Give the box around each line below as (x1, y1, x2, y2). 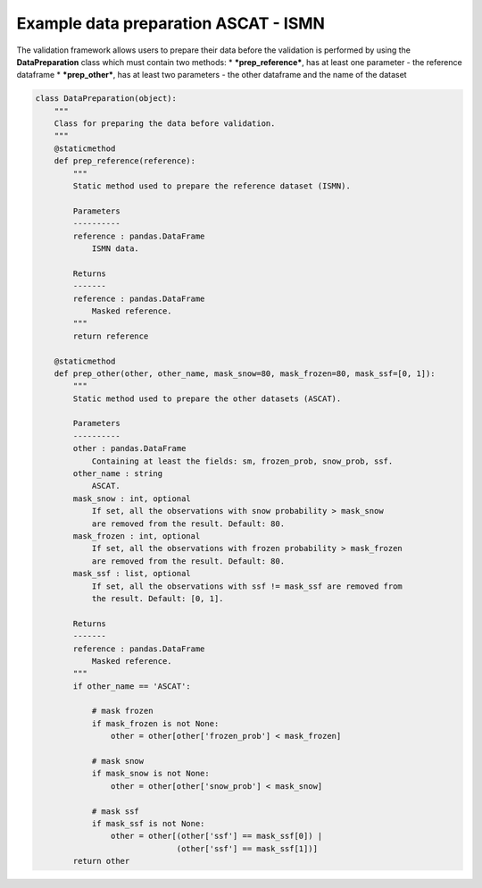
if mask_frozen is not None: (91, 718, 220, 728)
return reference (72, 331, 149, 341)
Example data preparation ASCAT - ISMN (16, 13, 326, 33)
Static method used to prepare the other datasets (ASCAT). (72, 393, 342, 404)
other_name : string (72, 469, 163, 479)
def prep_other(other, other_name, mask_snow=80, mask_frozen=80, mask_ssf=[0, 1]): (54, 368, 436, 379)
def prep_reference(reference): (54, 156, 196, 166)
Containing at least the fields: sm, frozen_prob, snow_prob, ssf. (91, 456, 394, 466)
